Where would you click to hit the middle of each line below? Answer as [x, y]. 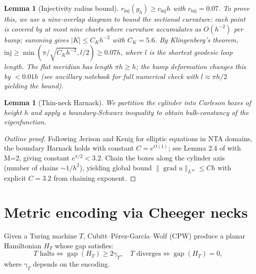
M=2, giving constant [37, 157]
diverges [149, 254]
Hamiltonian [23, 245]
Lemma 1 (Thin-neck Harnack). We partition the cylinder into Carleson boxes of [128, 102]
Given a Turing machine [40, 236]
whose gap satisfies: [84, 245]
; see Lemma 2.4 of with [205, 148]
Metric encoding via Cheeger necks [126, 212]
